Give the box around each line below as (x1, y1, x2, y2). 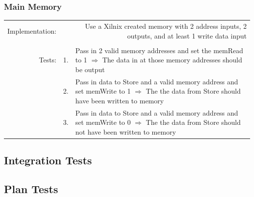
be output (75, 64, 105, 74)
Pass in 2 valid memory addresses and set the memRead (75, 45, 243, 55)
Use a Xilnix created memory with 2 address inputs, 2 (85, 20, 247, 31)
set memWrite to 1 (75, 86, 131, 96)
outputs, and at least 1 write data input (127, 30, 247, 40)
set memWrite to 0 (75, 117, 131, 127)
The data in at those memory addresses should (102, 55, 242, 65)
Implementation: (7, 25, 57, 36)
